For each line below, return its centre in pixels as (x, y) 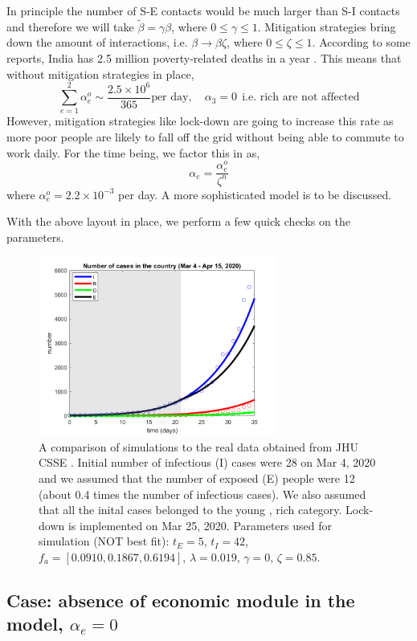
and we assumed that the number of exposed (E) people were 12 (197, 478)
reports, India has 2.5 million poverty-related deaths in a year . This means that (204, 58)
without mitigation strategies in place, (100, 73)
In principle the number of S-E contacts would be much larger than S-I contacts (203, 10)
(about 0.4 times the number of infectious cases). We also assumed (202, 494)
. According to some (361, 42)
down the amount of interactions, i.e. (97, 42)
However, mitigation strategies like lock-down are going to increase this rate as (200, 121)
